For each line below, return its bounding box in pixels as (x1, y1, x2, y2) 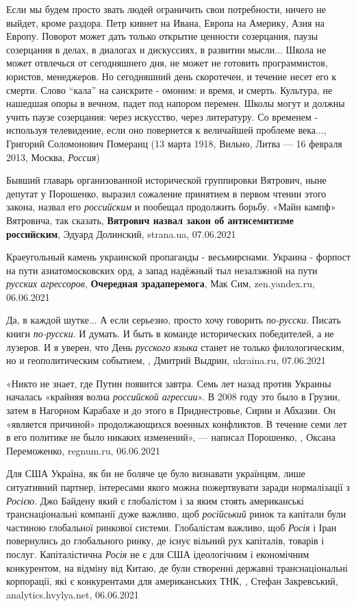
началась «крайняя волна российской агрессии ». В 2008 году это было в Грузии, (6, 389, 340, 404)
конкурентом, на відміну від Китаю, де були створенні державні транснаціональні (6, 560, 348, 574)
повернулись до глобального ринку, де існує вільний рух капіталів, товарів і (6, 533, 325, 548)
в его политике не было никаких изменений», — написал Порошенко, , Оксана (6, 430, 336, 444)
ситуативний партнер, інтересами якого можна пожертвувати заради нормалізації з (6, 480, 350, 494)
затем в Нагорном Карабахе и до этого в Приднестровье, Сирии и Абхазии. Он (6, 403, 335, 417)
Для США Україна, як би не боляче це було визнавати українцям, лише (6, 466, 305, 481)
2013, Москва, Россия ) (6, 149, 100, 164)
